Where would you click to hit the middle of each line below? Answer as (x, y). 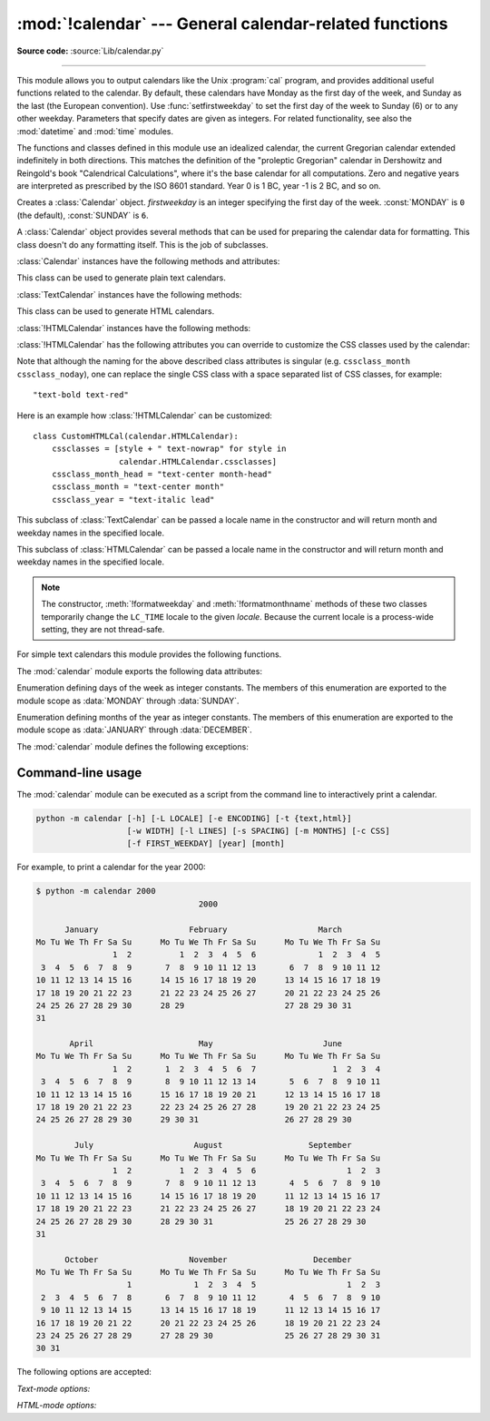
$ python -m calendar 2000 (96, 891)
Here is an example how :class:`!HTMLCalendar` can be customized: (144, 415)
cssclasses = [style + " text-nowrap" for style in (169, 449)
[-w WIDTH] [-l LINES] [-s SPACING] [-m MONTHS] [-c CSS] (258, 831)
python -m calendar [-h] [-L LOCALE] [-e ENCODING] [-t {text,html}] (194, 818)
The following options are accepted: (84, 1372)
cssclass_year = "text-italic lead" (133, 500)
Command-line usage (79, 773)
